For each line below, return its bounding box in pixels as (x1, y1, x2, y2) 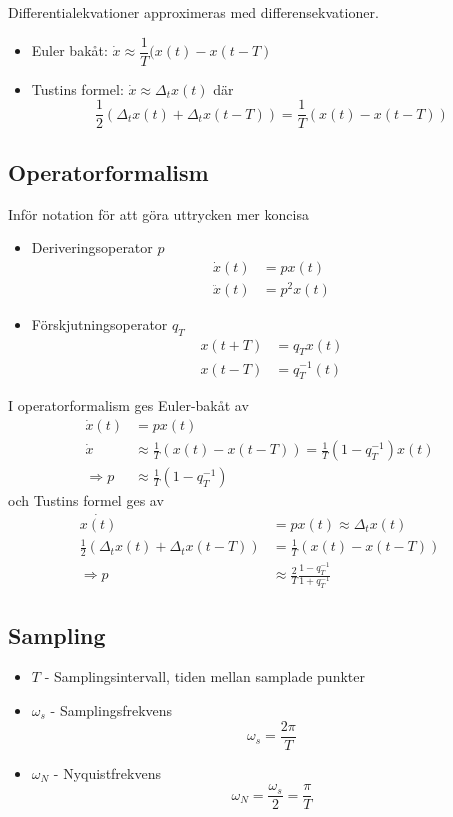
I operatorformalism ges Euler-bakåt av (8, 395, 249, 416)
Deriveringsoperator (31, 237, 153, 258)
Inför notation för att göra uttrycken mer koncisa (8, 203, 309, 224)
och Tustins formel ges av (8, 490, 164, 511)
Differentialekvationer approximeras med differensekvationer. (8, 2, 379, 22)
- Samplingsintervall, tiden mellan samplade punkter (44, 666, 365, 687)
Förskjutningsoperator (31, 313, 168, 334)
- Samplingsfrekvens (50, 700, 173, 721)
